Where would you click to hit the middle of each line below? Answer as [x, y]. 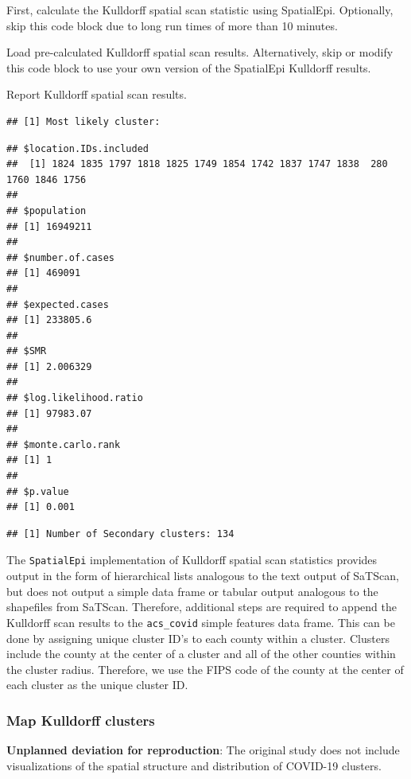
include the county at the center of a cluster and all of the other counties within [201, 654]
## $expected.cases [58, 304]
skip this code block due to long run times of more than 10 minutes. [172, 25]
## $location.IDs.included [78, 148]
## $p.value [38, 491]
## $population [47, 210]
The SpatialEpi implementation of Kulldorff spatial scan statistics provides [192, 560]
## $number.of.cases [61, 257]
